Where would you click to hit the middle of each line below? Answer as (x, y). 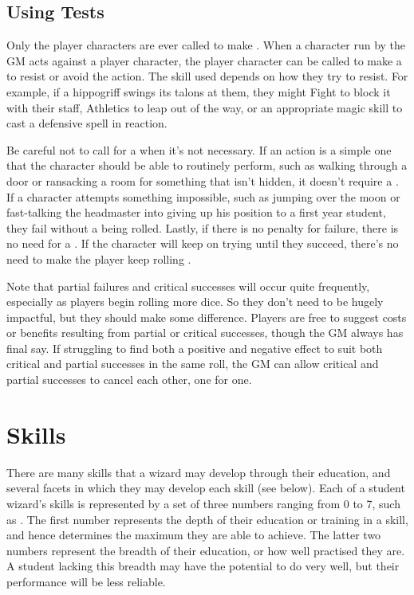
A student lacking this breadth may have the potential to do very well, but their (203, 566)
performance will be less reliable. (86, 581)
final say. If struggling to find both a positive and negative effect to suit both (195, 348)
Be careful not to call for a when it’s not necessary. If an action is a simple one (199, 149)
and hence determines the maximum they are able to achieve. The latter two (194, 535)
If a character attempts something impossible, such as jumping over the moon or (203, 196)
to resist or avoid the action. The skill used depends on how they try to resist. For (207, 76)
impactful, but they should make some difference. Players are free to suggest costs (207, 317)
